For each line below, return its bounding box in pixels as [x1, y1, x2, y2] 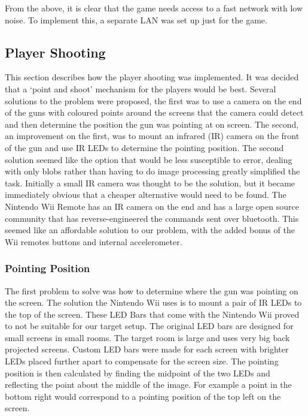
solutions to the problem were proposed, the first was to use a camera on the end [5, 94, 302, 107]
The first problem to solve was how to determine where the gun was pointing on [5, 284, 298, 297]
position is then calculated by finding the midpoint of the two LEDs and [5, 366, 270, 379]
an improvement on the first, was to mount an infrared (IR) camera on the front [5, 129, 300, 142]
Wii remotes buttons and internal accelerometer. [5, 235, 182, 248]
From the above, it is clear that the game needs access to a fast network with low [5, 2, 303, 14]
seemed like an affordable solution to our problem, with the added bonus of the [5, 224, 295, 236]
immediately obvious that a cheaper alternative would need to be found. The [5, 188, 286, 201]
